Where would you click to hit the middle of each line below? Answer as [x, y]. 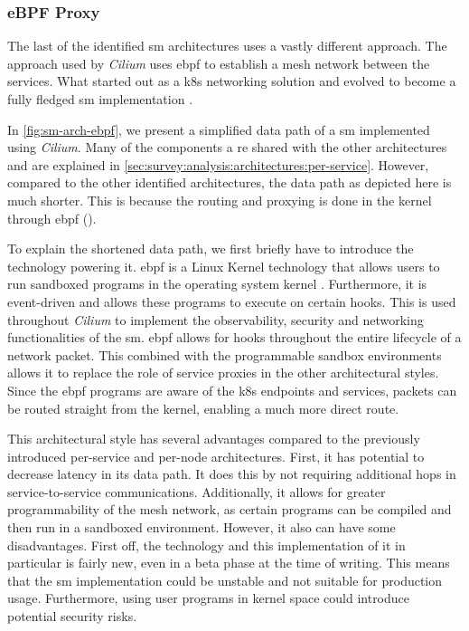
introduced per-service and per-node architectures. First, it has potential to [216, 456]
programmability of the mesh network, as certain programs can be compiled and [230, 509]
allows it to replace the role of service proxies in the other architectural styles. [223, 373]
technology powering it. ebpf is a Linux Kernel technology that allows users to [224, 266]
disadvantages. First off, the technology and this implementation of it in [206, 545]
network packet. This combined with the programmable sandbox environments [225, 354]
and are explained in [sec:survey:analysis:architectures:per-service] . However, [218, 164]
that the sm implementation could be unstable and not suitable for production [225, 580]
